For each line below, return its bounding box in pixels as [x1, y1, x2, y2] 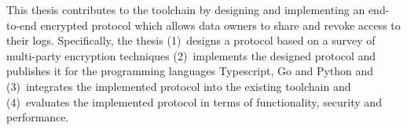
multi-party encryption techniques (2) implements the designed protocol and [6, 47, 376, 63]
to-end [6, 16, 37, 33]
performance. [6, 109, 69, 125]
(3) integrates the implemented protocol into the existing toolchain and [6, 78, 351, 94]
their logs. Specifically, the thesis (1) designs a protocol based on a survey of [6, 32, 376, 49]
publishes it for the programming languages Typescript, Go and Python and [6, 63, 374, 79]
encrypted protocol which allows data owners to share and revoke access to [40, 16, 401, 33]
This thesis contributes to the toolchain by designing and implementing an [6, 2, 365, 17]
